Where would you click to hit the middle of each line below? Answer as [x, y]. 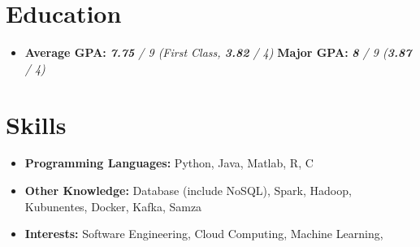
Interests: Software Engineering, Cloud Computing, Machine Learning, [204, 234]
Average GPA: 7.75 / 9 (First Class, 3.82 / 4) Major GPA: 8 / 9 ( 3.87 [218, 52]
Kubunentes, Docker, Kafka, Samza [113, 206]
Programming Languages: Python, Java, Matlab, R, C [169, 163]
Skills [36, 124]
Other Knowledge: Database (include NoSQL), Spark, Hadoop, [188, 191]
